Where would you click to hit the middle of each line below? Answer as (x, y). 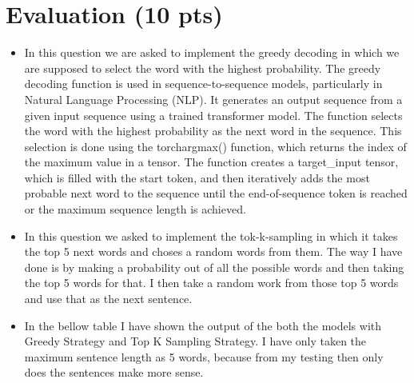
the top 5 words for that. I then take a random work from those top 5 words (211, 283)
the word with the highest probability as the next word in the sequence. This (213, 131)
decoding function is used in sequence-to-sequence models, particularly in (203, 84)
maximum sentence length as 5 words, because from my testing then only (204, 356)
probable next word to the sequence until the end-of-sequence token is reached (216, 193)
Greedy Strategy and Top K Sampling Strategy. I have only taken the (195, 341)
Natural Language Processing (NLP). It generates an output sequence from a (213, 99)
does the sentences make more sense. (114, 372)
